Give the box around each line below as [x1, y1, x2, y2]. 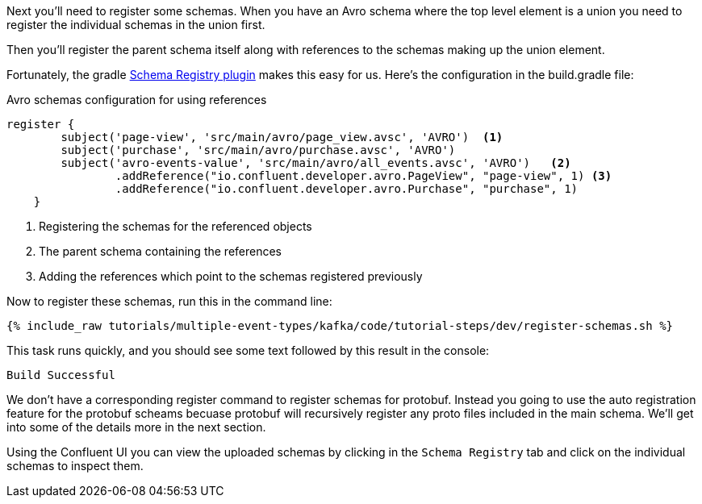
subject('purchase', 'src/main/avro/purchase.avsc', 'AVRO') [61, 144, 456, 156]
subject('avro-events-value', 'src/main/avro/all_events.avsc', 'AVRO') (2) [61, 156, 571, 169]
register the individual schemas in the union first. [6, 18, 265, 31]
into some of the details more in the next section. [6, 420, 266, 434]
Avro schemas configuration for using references [6, 93, 267, 106]
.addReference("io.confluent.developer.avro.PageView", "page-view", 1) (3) [115, 169, 612, 182]
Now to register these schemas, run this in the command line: [6, 294, 332, 308]
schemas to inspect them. [6, 459, 144, 473]
